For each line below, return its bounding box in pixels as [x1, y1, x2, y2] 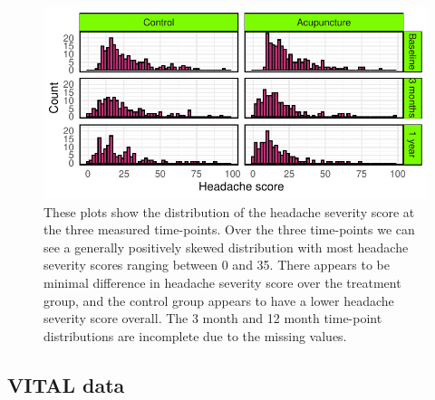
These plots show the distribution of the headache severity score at [43, 202, 415, 221]
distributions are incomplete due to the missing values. [43, 326, 347, 345]
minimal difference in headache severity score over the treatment [43, 272, 401, 291]
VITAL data [7, 370, 125, 398]
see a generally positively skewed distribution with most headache [43, 237, 409, 256]
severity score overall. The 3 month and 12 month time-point [43, 309, 382, 328]
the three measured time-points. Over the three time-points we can [43, 220, 415, 239]
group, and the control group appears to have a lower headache [43, 290, 394, 310]
